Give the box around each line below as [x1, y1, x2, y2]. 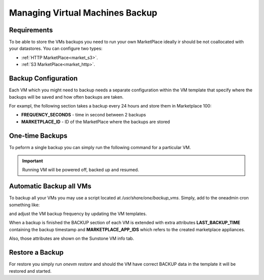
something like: [9, 202, 40, 208]
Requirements [9, 26, 53, 34]
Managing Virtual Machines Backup [9, 7, 157, 18]
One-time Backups [9, 131, 68, 140]
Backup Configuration [9, 74, 78, 83]
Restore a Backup [9, 248, 64, 257]
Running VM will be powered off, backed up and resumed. [22, 167, 139, 173]
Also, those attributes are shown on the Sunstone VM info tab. [9, 236, 134, 241]
